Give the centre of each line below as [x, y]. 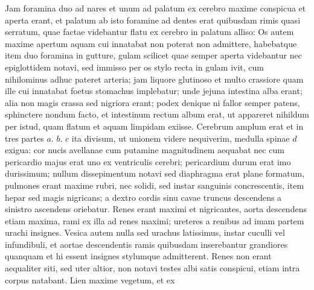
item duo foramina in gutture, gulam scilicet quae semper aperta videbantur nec [153, 55]
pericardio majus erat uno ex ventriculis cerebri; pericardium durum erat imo [148, 161]
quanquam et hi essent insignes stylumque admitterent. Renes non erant [138, 256]
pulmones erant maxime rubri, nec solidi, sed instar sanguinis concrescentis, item [155, 185]
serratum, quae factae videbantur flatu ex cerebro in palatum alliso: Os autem [149, 32]
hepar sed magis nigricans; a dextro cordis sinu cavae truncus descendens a [143, 197]
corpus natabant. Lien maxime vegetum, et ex [90, 279]
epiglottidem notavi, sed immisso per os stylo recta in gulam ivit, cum [134, 67]
